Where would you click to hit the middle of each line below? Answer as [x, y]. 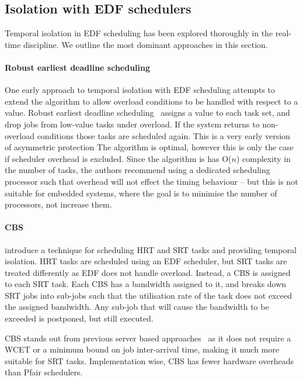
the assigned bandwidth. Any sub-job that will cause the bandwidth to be [137, 307]
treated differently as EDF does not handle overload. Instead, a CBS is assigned [148, 272]
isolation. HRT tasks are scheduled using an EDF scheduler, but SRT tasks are [146, 261]
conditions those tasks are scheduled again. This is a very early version [163, 135]
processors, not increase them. [58, 204]
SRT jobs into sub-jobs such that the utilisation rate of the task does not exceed [148, 295]
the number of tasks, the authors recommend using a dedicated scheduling [137, 170]
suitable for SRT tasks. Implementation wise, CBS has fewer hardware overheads [149, 360]
